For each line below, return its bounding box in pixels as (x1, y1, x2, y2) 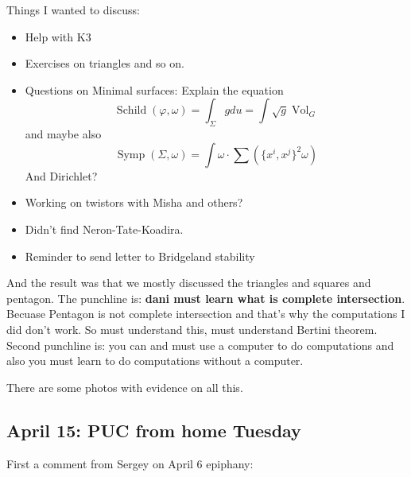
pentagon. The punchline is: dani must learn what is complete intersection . (6, 289, 405, 306)
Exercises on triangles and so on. (25, 55, 184, 72)
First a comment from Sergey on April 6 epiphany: (6, 455, 254, 471)
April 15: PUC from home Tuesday (6, 417, 301, 442)
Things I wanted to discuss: (6, 2, 140, 17)
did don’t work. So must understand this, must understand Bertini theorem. (6, 320, 378, 337)
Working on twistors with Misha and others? (25, 194, 243, 211)
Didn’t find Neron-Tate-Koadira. (25, 220, 184, 237)
